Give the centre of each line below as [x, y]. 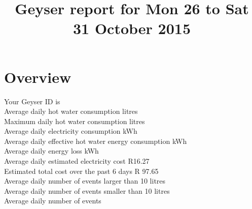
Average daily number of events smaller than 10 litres [87, 190]
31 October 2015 [132, 28]
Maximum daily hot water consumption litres [75, 121]
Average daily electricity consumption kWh [71, 131]
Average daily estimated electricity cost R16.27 [77, 161]
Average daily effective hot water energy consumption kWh [96, 141]
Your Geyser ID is [32, 101]
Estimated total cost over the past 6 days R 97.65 [81, 171]
